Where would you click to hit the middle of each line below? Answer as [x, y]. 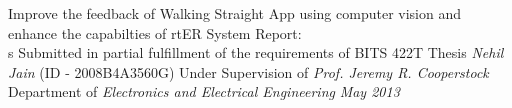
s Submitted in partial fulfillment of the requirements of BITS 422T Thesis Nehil [256, 52]
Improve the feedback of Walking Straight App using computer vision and [234, 13]
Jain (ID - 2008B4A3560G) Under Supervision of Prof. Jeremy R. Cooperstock [248, 71]
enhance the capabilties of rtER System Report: [155, 32]
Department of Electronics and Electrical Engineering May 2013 [204, 91]
